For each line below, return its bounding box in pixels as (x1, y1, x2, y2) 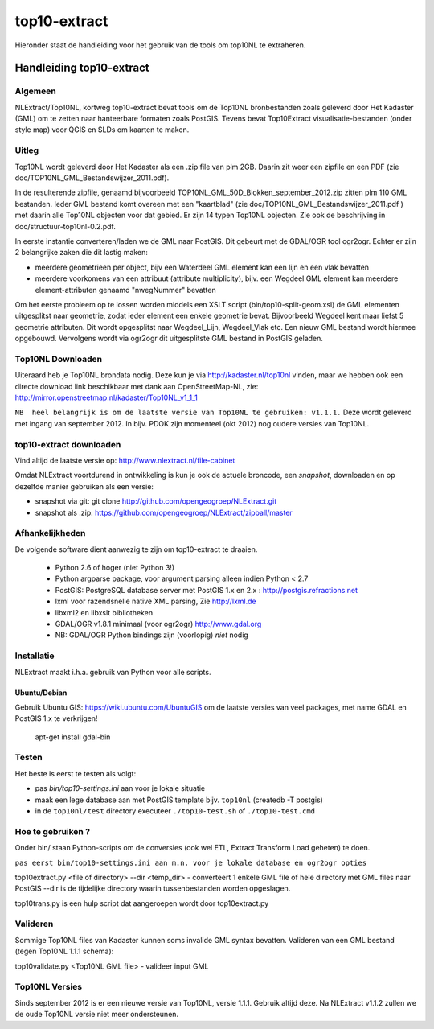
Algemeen (14, 85, 56, 97)
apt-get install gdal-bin (35, 732, 111, 742)
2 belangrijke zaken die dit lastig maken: (14, 248, 148, 257)
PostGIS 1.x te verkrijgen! (14, 714, 98, 723)
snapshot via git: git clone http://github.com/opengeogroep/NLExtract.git (35, 496, 277, 506)
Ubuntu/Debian (14, 688, 68, 698)
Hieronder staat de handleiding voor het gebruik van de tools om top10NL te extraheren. (14, 40, 306, 50)
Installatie (14, 650, 55, 661)
